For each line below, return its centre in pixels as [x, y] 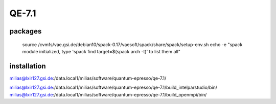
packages [26, 31]
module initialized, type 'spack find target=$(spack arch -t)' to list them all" [101, 51]
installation [28, 66]
